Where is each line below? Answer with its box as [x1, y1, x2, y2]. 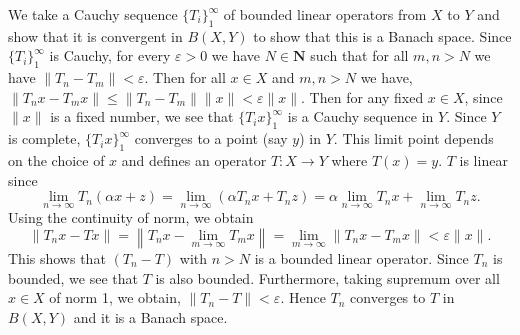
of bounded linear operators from [223, 4, 427, 24]
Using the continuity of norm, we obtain [8, 207, 254, 228]
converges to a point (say [134, 128, 288, 149]
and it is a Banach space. [73, 306, 228, 327]
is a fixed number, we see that [50, 106, 234, 127]
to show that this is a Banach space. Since [253, 25, 512, 46]
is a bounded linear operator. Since [254, 247, 469, 268]
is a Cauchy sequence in [287, 106, 434, 127]
